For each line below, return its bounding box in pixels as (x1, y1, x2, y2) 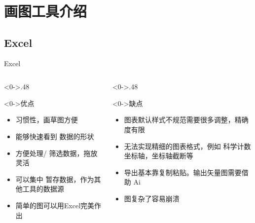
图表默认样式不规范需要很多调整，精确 (124, 114, 249, 125)
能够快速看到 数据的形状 (15, 131, 94, 141)
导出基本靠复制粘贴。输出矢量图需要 (124, 167, 242, 177)
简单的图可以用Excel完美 (15, 200, 95, 210)
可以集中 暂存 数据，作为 (15, 174, 94, 184)
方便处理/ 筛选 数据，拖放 (15, 148, 98, 158)
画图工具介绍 (4, 1, 87, 21)
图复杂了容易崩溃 (124, 193, 180, 203)
